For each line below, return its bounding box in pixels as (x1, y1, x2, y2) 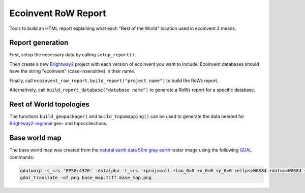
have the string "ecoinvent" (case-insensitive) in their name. (9, 68, 136, 74)
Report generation (9, 38, 69, 47)
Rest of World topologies (9, 100, 90, 108)
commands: (9, 154, 35, 160)
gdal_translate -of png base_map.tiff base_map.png (20, 175, 152, 180)
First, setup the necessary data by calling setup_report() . (9, 52, 136, 58)
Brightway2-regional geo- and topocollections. (9, 121, 108, 127)
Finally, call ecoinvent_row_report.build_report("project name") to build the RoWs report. (9, 78, 219, 84)
